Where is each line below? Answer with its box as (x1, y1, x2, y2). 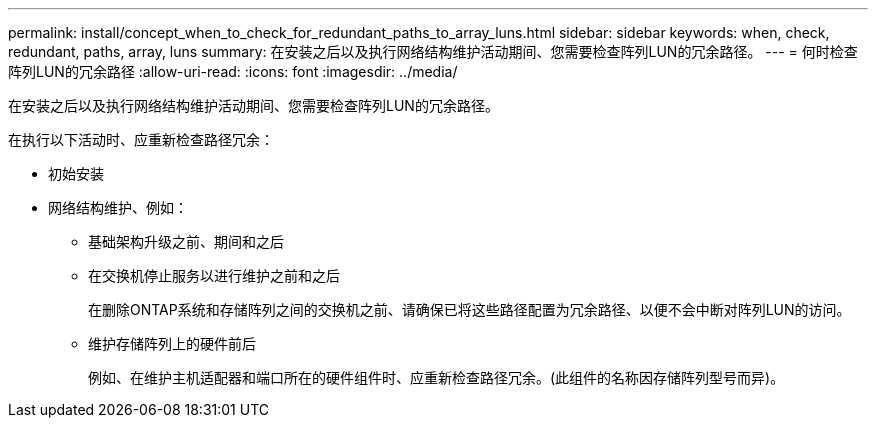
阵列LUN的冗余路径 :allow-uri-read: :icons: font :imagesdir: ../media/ (8, 63, 458, 80)
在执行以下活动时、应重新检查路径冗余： (8, 131, 274, 148)
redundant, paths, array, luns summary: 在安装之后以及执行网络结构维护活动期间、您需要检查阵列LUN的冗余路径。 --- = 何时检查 (8, 43, 858, 60)
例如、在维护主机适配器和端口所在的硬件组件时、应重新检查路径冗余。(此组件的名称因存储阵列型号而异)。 (88, 369, 785, 386)
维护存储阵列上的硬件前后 (88, 335, 256, 352)
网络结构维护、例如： (48, 199, 188, 216)
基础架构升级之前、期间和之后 (88, 233, 284, 250)
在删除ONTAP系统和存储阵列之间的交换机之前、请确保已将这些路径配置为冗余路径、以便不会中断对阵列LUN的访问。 (88, 301, 851, 318)
